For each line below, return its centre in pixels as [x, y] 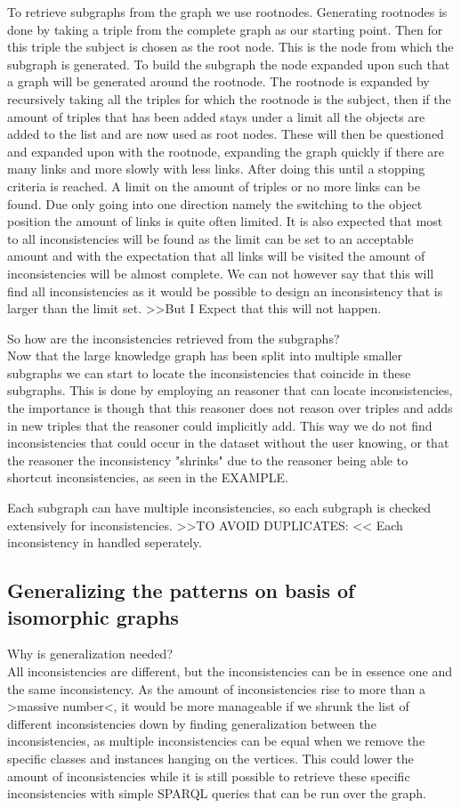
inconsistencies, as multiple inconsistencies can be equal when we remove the [216, 741]
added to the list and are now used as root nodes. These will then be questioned [226, 134]
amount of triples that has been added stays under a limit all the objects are [216, 116]
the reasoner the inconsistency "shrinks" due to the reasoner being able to [208, 460]
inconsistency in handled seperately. [105, 542]
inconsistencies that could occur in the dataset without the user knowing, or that [228, 443]
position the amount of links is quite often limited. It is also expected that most [225, 221]
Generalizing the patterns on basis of [181, 590]
